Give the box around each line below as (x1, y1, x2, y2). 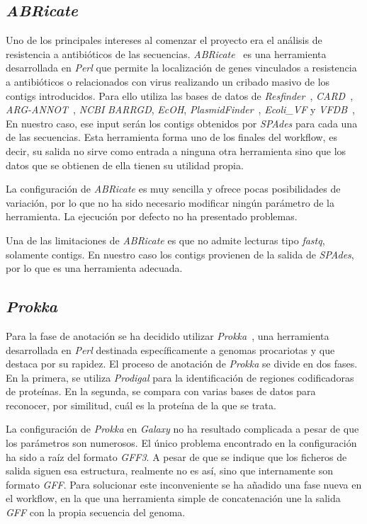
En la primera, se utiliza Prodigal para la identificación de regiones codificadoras (6, 370, 354, 385)
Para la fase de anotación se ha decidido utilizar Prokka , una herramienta (6, 328, 329, 343)
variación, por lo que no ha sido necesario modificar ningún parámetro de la (6, 195, 334, 210)
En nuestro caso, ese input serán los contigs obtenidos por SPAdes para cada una (6, 115, 358, 130)
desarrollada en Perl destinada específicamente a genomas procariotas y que (6, 342, 335, 357)
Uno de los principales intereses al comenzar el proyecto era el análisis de (6, 33, 322, 47)
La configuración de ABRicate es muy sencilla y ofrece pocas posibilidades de (6, 181, 341, 196)
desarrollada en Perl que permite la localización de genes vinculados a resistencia (6, 60, 357, 75)
